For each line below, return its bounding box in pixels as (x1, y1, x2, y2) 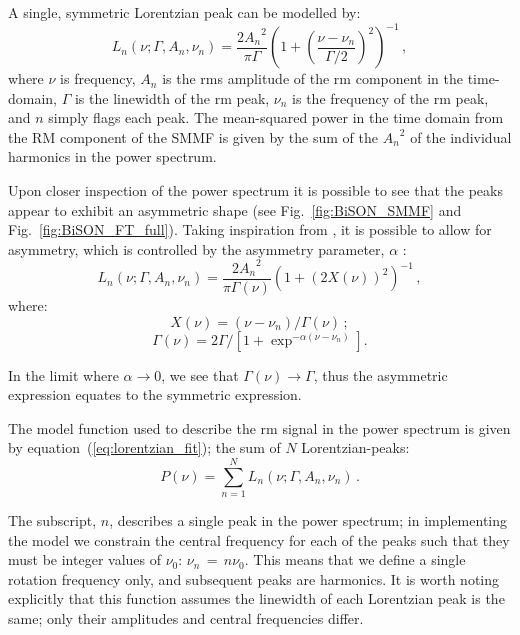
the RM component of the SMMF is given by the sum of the (8, 126, 378, 147)
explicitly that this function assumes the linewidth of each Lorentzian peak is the (8, 588, 505, 609)
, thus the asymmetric (313, 364, 448, 385)
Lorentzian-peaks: (301, 437, 410, 458)
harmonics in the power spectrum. (8, 146, 217, 167)
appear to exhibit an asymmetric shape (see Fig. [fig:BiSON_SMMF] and (8, 199, 462, 220)
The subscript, (8, 510, 97, 531)
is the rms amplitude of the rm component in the (162, 68, 463, 89)
